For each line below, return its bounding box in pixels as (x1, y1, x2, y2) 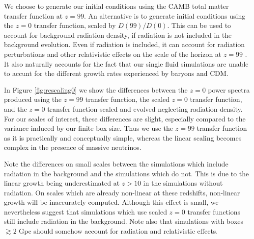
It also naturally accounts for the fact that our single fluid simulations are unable (4, 58, 249, 69)
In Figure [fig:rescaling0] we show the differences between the (4, 84, 188, 95)
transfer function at (4, 10, 63, 21)
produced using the (4, 94, 62, 104)
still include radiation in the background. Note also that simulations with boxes (4, 216, 244, 226)
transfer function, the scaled (85, 94, 170, 104)
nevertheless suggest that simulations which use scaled (4, 206, 167, 216)
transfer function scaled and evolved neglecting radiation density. (47, 103, 243, 114)
